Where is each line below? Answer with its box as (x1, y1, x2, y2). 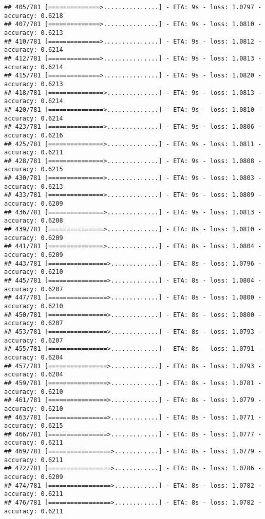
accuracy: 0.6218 (4, 12, 63, 19)
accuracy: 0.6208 (4, 217, 63, 225)
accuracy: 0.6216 (4, 131, 63, 139)
